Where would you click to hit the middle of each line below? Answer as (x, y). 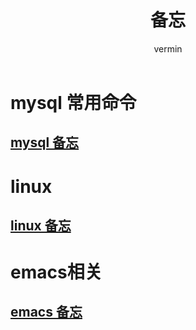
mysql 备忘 (45, 142)
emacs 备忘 (46, 312)
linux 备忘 (41, 225)
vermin (168, 48)
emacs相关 (56, 272)
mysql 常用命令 (73, 102)
